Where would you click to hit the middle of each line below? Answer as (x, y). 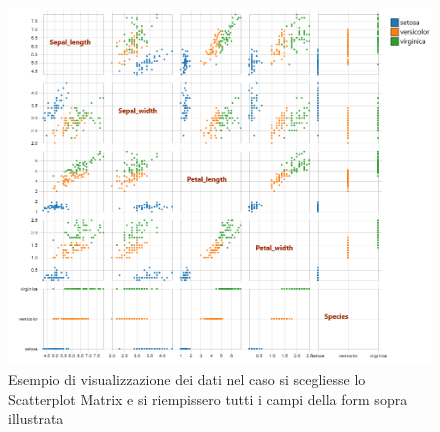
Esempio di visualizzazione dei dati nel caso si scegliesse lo (187, 379)
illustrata (36, 418)
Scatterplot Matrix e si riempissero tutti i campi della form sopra (208, 398)
